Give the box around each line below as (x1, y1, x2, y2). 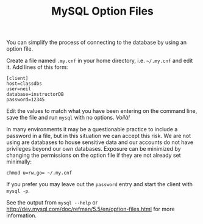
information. (6, 212, 37, 219)
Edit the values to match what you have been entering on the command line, (6, 107, 198, 115)
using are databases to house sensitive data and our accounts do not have (6, 139, 194, 146)
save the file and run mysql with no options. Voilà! (6, 114, 130, 121)
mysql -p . (6, 187, 30, 195)
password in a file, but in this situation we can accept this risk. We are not (6, 132, 191, 140)
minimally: (6, 158, 32, 165)
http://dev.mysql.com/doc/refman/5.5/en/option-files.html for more (6, 206, 175, 213)
